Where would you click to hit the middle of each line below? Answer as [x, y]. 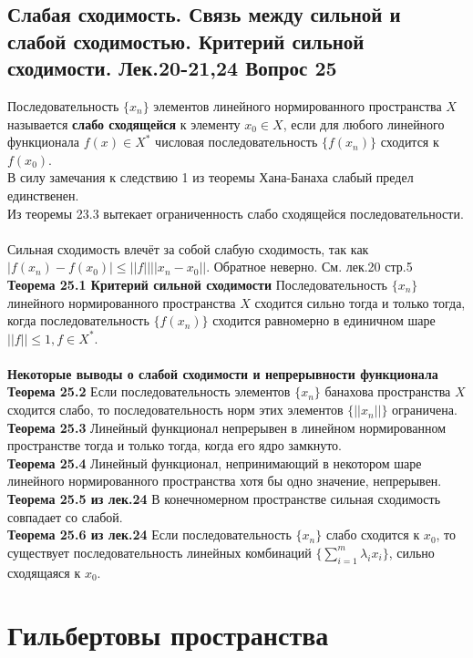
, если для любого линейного [364, 123]
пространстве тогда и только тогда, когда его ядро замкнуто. [175, 445]
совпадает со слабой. [65, 516]
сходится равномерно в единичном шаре [324, 320]
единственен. [43, 195]
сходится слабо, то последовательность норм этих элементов [175, 410]
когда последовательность [78, 320]
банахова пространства [388, 391]
